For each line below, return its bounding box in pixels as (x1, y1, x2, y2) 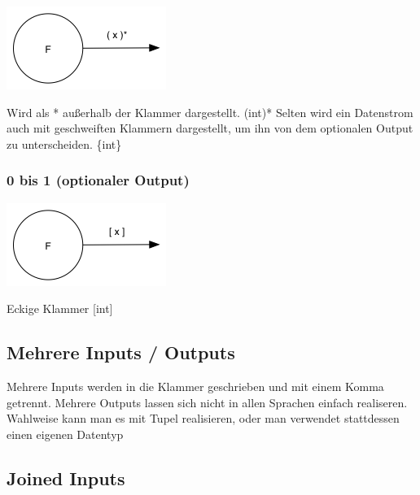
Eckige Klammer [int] (7, 300, 113, 317)
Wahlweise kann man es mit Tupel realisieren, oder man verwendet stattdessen (7, 410, 400, 427)
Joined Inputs (7, 465, 125, 490)
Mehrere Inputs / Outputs (7, 340, 235, 365)
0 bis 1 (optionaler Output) (7, 170, 190, 190)
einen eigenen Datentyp (7, 425, 124, 442)
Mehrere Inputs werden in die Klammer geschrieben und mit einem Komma (7, 377, 384, 394)
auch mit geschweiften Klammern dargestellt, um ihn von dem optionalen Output (7, 119, 413, 137)
